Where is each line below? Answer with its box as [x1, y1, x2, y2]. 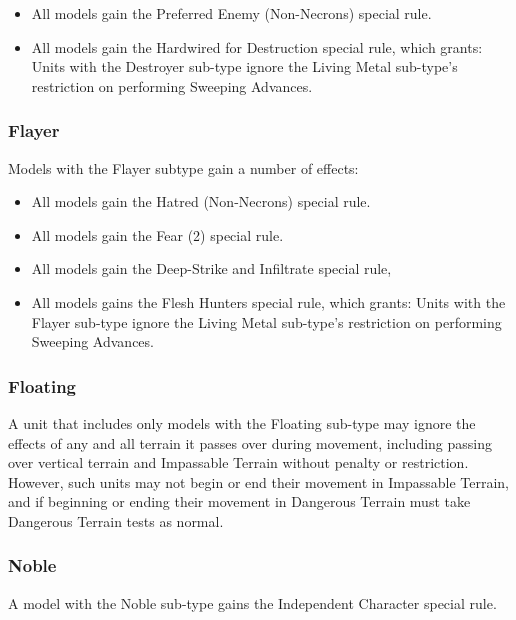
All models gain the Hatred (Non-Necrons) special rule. [31, 191, 371, 212]
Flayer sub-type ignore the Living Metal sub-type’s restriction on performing [31, 311, 502, 332]
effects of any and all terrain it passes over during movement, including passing [8, 432, 492, 453]
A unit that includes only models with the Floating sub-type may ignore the [8, 412, 476, 433]
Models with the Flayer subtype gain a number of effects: [8, 157, 359, 178]
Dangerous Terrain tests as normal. [8, 510, 224, 531]
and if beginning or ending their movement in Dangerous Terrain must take [8, 491, 471, 512]
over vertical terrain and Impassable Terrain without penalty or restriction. [8, 452, 469, 473]
